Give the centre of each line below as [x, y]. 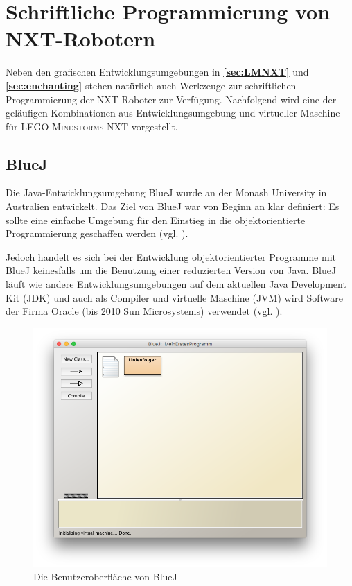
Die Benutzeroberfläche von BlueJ [105, 577]
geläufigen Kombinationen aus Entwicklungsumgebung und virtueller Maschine [173, 113]
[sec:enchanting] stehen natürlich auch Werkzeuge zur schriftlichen [151, 85]
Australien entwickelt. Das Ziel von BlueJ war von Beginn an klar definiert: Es [173, 206]
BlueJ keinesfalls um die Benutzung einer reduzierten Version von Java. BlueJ [171, 270]
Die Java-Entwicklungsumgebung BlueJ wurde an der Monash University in [166, 192]
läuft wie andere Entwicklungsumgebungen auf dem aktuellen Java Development [176, 284]
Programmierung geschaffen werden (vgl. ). [97, 233]
